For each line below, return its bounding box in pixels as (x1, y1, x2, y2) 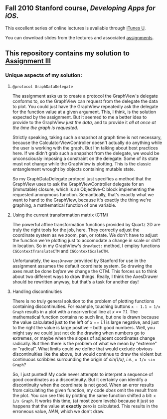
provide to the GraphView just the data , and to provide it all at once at (12, 119, 156, 125)
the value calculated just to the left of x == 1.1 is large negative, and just (12, 319, 159, 325)
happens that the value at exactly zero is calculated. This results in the (12, 403, 158, 409)
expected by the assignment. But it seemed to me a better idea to (12, 114, 147, 120)
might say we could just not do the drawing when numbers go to (12, 330, 145, 336)
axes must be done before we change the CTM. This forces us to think (12, 268, 158, 274)
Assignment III (5, 57, 51, 65)
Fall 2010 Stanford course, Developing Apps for (5, 4, 156, 12)
